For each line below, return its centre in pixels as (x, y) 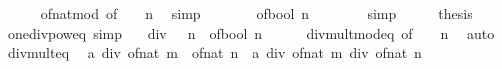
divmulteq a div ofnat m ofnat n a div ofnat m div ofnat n (214, 52)
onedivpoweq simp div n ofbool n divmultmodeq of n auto (251, 32)
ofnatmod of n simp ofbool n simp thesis (256, 13)
